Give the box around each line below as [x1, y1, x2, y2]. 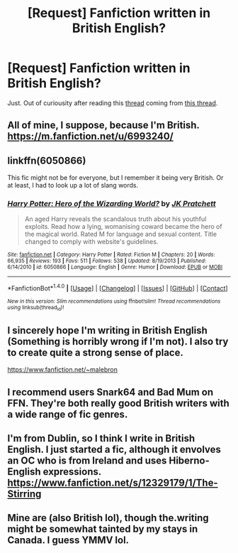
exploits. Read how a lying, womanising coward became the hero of [24, 222, 222, 231]
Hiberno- [169, 455, 210, 467]
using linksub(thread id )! [7, 304, 64, 312]
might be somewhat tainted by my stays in [7, 523, 198, 535]
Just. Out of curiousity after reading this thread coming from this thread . [7, 98, 218, 107]
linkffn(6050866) [7, 154, 86, 166]
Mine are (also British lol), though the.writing [7, 512, 209, 524]
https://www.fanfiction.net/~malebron [7, 365, 118, 374]
